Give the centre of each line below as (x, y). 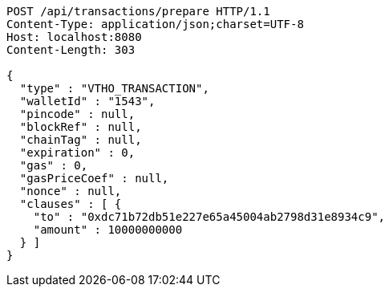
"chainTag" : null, (81, 140)
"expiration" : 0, (77, 153)
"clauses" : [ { (71, 204)
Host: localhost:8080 (74, 37)
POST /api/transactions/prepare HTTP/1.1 (138, 11)
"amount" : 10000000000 (108, 230)
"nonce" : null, (71, 191)
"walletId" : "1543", (87, 101)
